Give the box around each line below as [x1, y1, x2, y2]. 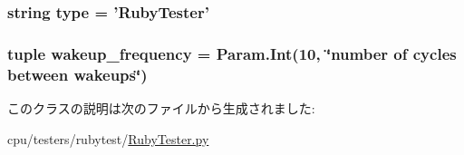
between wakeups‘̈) [7, 63, 148, 85]
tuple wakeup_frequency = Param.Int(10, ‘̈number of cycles [7, 42, 457, 64]
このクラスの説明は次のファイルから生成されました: [7, 98, 315, 117]
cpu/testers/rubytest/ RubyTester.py [7, 129, 209, 148]
